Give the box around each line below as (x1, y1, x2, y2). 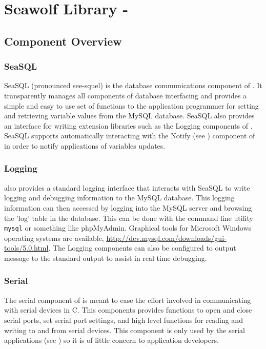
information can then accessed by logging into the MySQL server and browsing (4, 202, 252, 213)
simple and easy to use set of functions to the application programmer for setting (4, 100, 259, 111)
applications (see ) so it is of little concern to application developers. (4, 335, 219, 345)
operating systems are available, (4, 232, 104, 243)
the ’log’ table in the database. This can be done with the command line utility (4, 212, 253, 223)
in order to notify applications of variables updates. (4, 140, 166, 151)
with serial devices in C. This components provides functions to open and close (4, 304, 252, 315)
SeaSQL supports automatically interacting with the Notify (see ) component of (4, 130, 255, 141)
